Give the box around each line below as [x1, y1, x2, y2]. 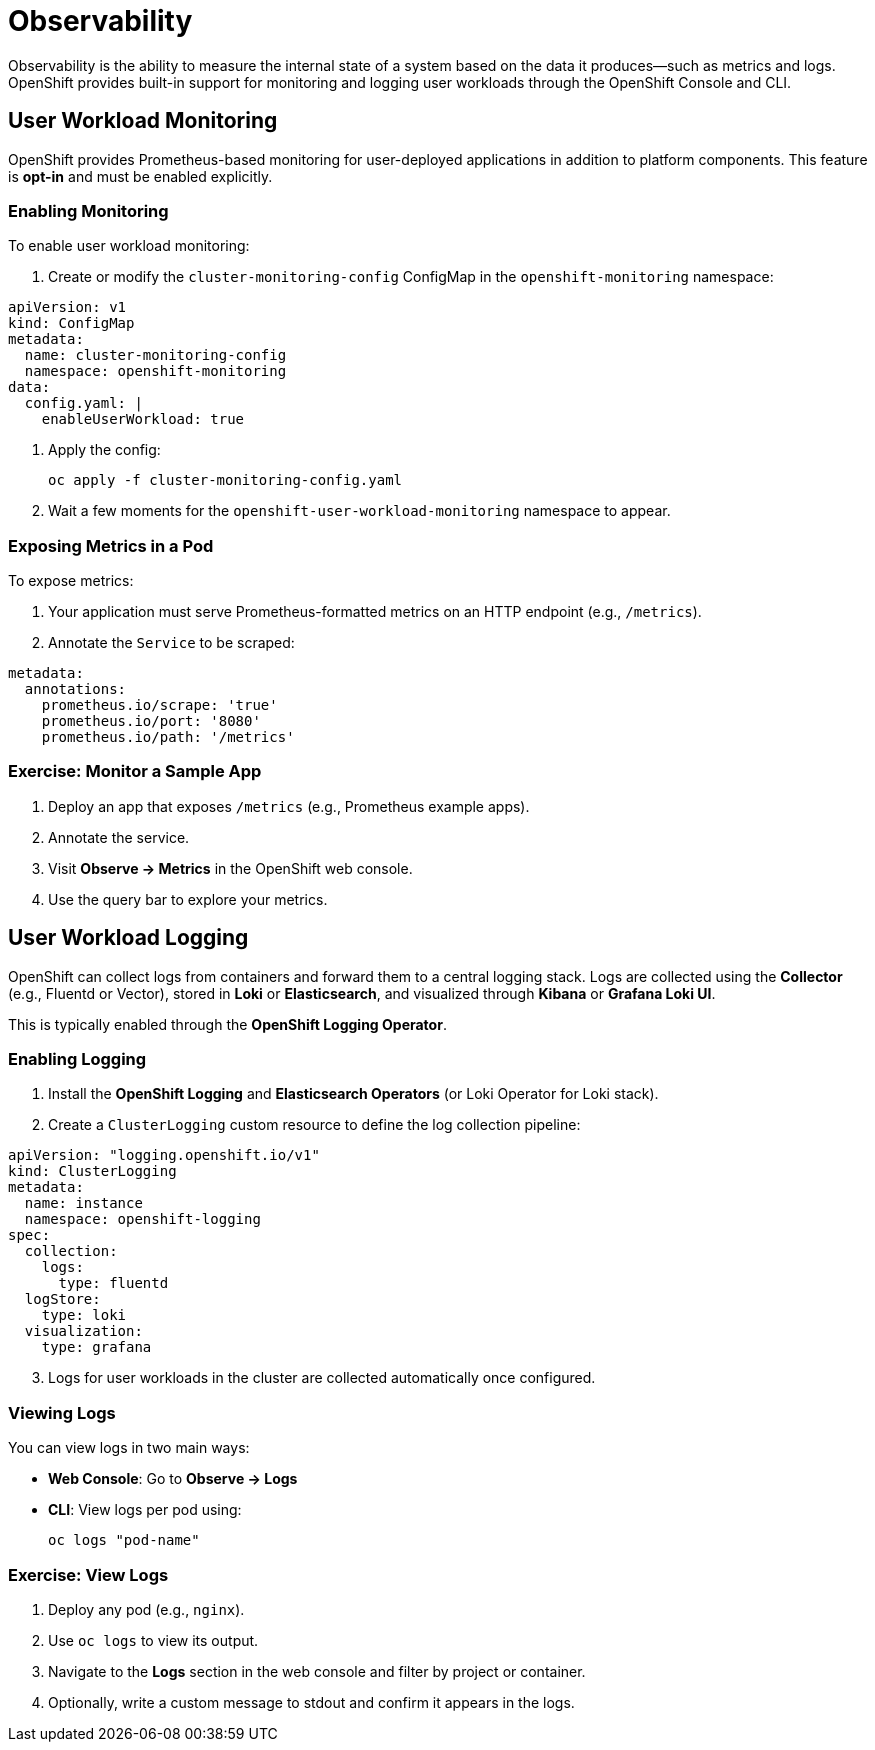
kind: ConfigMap [8, 315, 135, 332]
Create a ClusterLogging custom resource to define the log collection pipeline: [48, 1116, 581, 1134]
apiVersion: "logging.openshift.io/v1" [8, 1147, 320, 1164]
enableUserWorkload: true [41, 411, 245, 428]
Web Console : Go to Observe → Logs [48, 1470, 298, 1488]
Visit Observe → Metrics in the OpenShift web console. [48, 859, 413, 877]
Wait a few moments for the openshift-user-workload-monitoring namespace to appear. [48, 502, 671, 520]
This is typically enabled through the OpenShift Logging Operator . [8, 1015, 447, 1033]
